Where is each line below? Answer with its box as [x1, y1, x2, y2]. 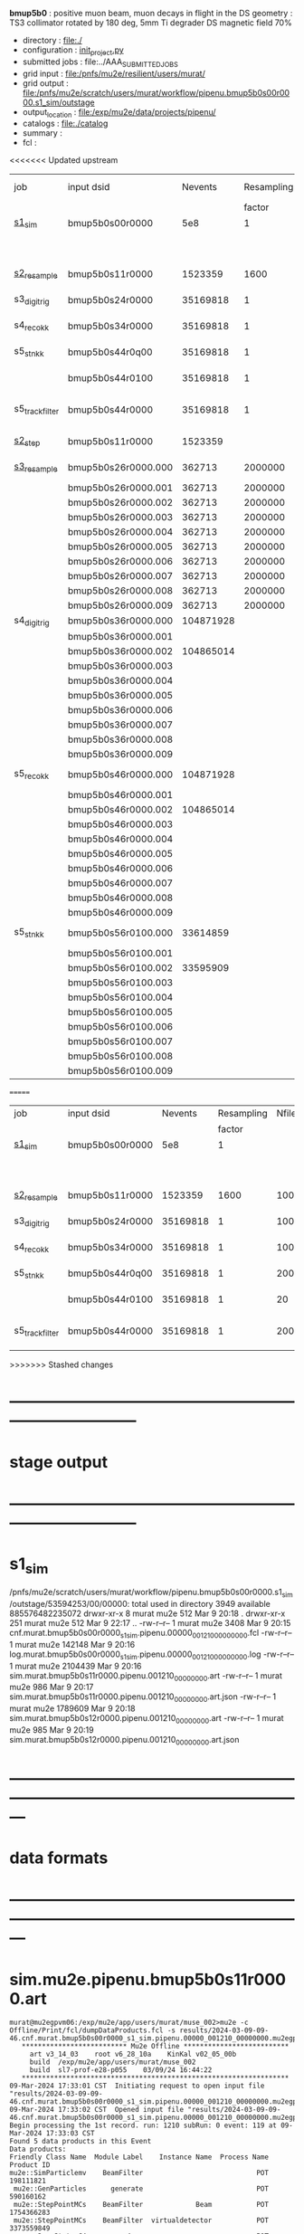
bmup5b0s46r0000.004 [67, 832, 174, 845]
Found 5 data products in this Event [9, 2137, 152, 2146]
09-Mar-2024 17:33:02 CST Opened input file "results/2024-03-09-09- [9, 2106, 281, 2115]
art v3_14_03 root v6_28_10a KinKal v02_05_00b [29, 2049, 237, 2059]
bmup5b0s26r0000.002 [67, 496, 174, 509]
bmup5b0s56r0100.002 [67, 961, 174, 974]
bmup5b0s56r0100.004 [67, 991, 174, 1003]
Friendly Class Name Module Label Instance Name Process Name [9, 2153, 270, 2162]
